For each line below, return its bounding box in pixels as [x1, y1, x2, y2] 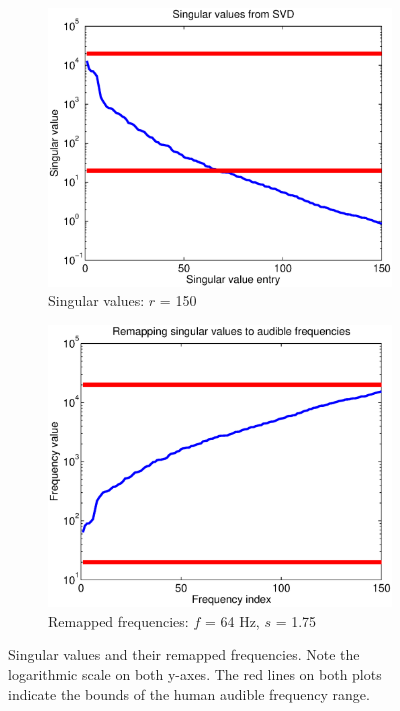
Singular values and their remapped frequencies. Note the [8, 644, 360, 665]
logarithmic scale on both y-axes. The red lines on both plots [8, 663, 382, 684]
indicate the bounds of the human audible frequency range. [8, 683, 370, 704]
